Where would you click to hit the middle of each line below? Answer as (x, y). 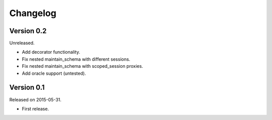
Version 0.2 (28, 31)
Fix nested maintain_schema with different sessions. (76, 59)
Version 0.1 (27, 88)
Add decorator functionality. (51, 52)
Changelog (33, 13)
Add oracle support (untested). (54, 73)
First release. (36, 108)
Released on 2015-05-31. (35, 99)
